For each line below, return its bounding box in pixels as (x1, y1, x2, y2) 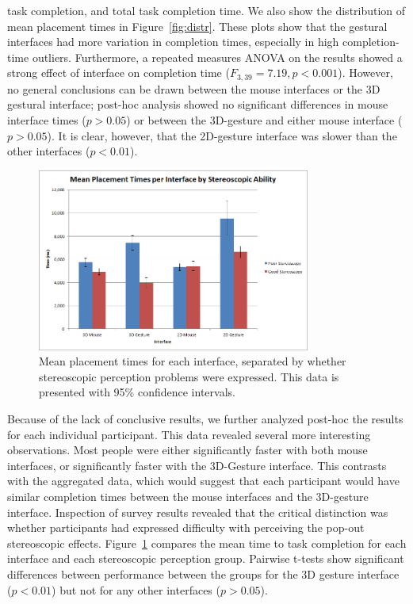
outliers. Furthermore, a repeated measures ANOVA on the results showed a (32, 48, 403, 65)
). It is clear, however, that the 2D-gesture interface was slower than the (47, 127, 397, 143)
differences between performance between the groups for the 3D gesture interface (7, 565, 400, 582)
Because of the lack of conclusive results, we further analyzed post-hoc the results (7, 411, 403, 427)
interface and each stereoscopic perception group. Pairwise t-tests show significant (7, 550, 404, 567)
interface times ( (7, 112, 86, 128)
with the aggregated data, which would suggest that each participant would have (7, 472, 400, 489)
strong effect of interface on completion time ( (7, 64, 230, 81)
